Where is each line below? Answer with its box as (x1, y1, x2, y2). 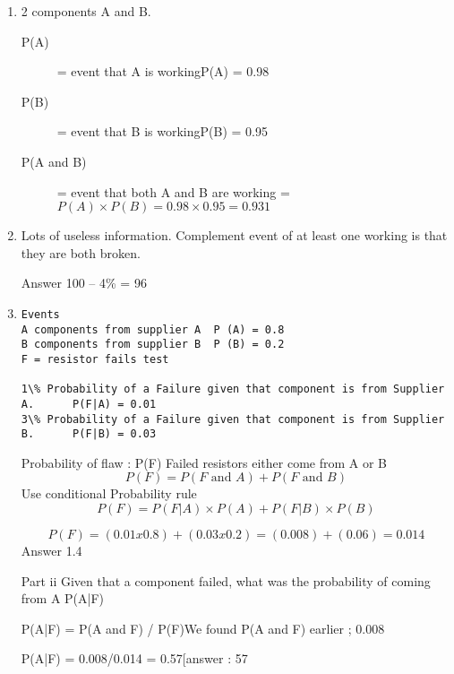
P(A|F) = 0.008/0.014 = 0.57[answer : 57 (21, 649, 248, 668)
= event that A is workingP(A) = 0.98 (56, 62, 270, 81)
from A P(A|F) (21, 589, 105, 608)
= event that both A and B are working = (56, 182, 290, 201)
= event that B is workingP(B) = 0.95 (56, 122, 268, 141)
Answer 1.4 (21, 541, 82, 560)
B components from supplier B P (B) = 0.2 (21, 338, 285, 351)
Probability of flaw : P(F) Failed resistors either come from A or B (21, 453, 388, 471)
